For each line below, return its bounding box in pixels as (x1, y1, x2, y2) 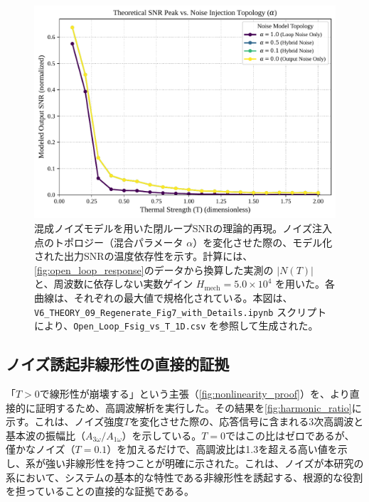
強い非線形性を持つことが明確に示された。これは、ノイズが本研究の (45, 456, 364, 470)
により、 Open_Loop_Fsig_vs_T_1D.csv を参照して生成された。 (34, 318, 319, 333)
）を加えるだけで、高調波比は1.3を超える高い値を (107, 442, 338, 457)
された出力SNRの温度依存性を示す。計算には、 (34, 249, 253, 263)
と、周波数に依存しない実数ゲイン (34, 276, 193, 291)
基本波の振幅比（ (6, 427, 85, 442)
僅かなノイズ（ (6, 442, 75, 457)
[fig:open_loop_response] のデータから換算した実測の (34, 262, 274, 277)
